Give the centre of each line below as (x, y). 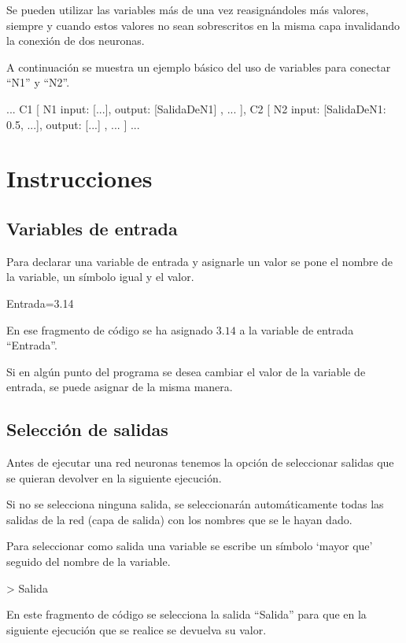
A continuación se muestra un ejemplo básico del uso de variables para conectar (199, 67)
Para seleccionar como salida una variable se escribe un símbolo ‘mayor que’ (190, 546)
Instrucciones (79, 178)
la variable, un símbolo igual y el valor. (100, 277)
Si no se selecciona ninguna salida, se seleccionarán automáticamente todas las (195, 504)
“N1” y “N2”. (38, 82)
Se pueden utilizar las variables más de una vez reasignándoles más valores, (188, 9)
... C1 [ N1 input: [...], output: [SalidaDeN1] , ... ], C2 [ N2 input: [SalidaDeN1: (196, 108)
